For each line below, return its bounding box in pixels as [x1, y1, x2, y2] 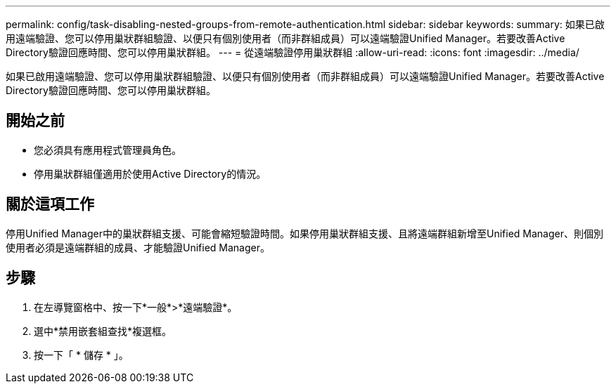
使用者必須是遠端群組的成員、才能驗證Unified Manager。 [6, 241, 270, 253]
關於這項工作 [6, 195, 94, 213]
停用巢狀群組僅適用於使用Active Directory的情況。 [34, 167, 267, 180]
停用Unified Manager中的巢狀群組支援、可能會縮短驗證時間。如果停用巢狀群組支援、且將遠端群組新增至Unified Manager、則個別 [6, 227, 603, 239]
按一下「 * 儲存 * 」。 [34, 348, 129, 361]
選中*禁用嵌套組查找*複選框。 [34, 324, 172, 337]
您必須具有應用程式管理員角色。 [34, 143, 181, 156]
